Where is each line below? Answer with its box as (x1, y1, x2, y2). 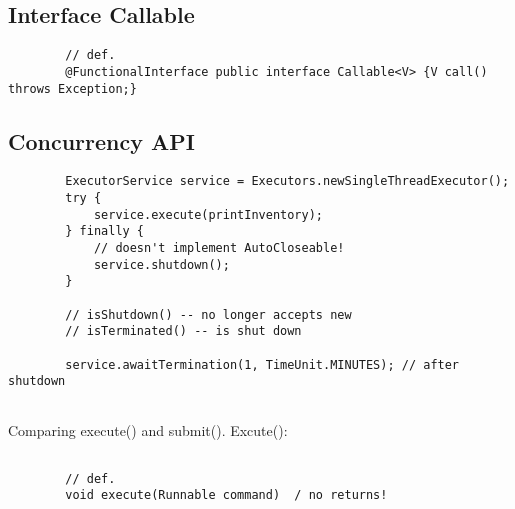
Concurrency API (8, 125, 195, 156)
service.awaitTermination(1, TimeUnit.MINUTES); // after (65, 357, 460, 372)
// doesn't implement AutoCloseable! (93, 241, 345, 255)
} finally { (65, 224, 145, 239)
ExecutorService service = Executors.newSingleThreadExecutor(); (65, 174, 510, 189)
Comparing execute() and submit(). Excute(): (8, 419, 288, 440)
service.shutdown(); (93, 257, 230, 272)
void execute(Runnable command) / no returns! (65, 488, 388, 503)
